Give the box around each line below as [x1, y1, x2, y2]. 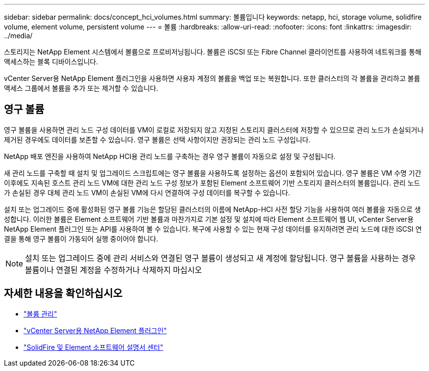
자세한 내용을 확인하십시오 [4, 287, 122, 300]
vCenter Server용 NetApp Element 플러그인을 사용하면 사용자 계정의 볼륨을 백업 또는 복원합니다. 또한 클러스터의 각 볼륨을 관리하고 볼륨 [4, 74, 420, 82]
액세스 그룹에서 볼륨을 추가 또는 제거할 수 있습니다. [4, 84, 158, 92]
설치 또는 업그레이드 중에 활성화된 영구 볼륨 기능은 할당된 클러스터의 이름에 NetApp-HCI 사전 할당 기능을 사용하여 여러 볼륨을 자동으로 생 [4, 205, 421, 213]
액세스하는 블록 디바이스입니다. [4, 57, 98, 66]
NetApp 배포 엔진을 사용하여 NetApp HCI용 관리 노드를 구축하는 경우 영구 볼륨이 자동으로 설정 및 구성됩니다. [4, 152, 336, 160]
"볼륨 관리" [24, 309, 57, 318]
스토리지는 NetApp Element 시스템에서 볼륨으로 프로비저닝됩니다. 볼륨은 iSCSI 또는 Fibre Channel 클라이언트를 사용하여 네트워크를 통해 [4, 48, 422, 56]
